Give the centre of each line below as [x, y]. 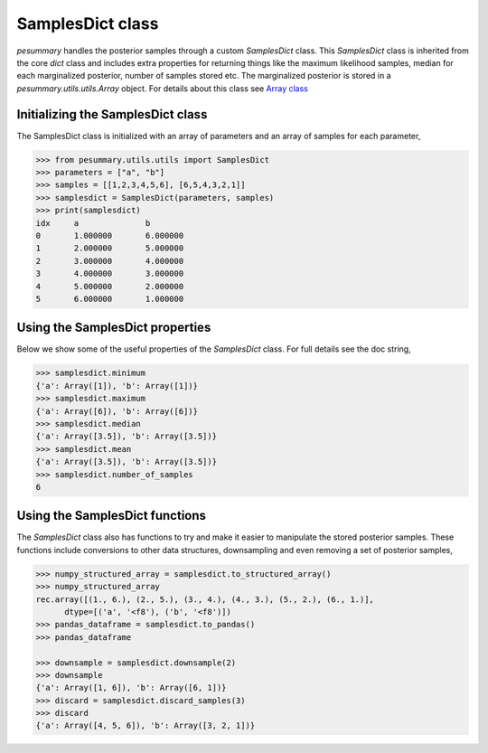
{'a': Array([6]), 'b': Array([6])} [117, 411]
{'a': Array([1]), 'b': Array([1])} [117, 386]
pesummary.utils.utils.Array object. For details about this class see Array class [163, 88]
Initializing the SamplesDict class [112, 114]
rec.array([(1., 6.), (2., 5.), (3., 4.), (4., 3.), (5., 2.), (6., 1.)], [205, 599]
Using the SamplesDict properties [114, 328]
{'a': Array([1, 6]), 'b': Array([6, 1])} [131, 688]
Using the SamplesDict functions [112, 516]
